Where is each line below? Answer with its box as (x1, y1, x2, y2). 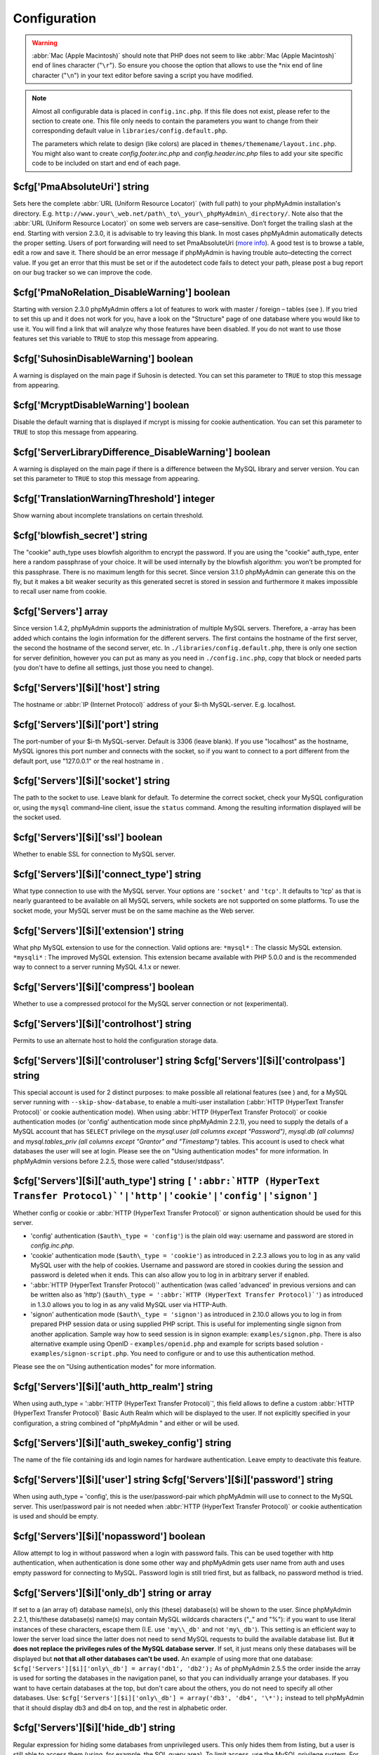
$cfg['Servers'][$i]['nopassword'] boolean (13, 1530, 206, 1542)
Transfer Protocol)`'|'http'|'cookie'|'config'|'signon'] (13, 1190, 319, 1202)
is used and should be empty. (13, 1512, 98, 1521)
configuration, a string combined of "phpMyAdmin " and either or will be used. (13, 1419, 240, 1427)
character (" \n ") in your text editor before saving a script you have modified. (32, 71, 254, 79)
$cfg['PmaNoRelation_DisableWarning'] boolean (13, 286, 231, 298)
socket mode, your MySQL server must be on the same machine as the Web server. (13, 906, 255, 915)
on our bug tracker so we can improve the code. (13, 268, 152, 277)
